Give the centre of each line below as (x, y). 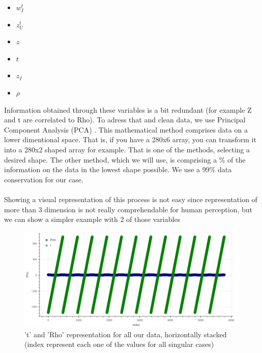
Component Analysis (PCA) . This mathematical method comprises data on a (126, 129)
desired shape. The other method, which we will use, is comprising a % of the (125, 159)
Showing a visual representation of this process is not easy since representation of (131, 199)
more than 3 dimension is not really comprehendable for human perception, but (128, 209)
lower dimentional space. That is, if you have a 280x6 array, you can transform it (130, 139)
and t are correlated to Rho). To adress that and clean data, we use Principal (125, 120)
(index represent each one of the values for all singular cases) (119, 344)
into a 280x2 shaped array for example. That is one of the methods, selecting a (127, 149)
